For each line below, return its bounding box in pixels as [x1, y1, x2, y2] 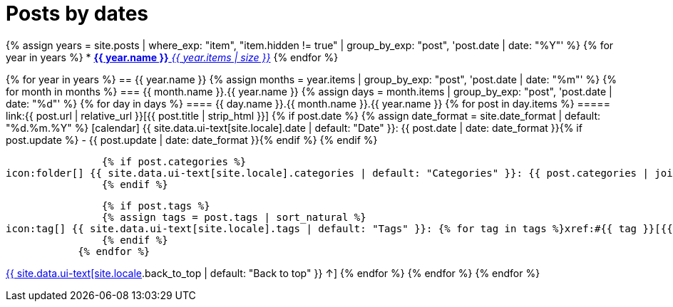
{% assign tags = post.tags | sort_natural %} [101, 211, 366, 223]
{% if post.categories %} [101, 155, 247, 167]
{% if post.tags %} [101, 199, 210, 212]
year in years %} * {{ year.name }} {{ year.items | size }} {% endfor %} [6, 51, 339, 63]
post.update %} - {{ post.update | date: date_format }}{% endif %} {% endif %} [6, 133, 378, 146]
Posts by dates [6, 1, 149, 26]
